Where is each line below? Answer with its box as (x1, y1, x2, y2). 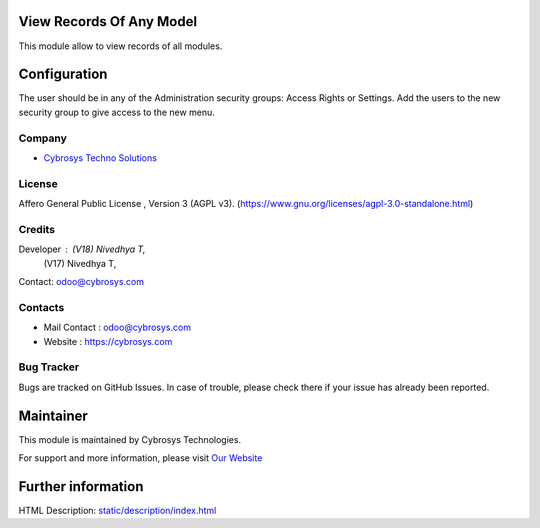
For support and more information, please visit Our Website (18, 451, 263, 464)
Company (18, 131, 67, 145)
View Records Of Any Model (18, 13, 198, 30)
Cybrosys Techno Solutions (43, 151, 157, 164)
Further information (18, 478, 144, 495)
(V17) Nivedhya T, (43, 257, 117, 269)
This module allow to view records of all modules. (18, 40, 223, 52)
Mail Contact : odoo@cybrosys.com (43, 321, 192, 334)
